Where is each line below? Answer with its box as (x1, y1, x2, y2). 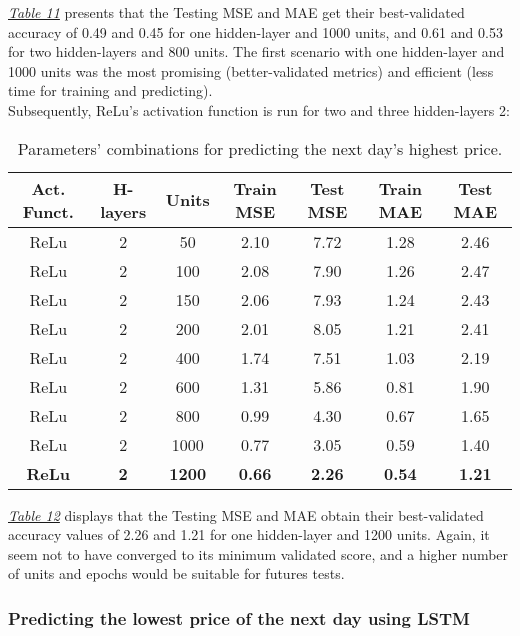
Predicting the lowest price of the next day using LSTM (8, 605, 470, 630)
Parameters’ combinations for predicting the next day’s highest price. (17, 136, 503, 160)
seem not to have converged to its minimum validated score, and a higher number (8, 543, 509, 564)
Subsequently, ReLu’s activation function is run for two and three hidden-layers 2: (8, 99, 510, 120)
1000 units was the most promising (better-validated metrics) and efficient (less (8, 60, 494, 81)
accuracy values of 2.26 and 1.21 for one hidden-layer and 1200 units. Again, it (8, 524, 490, 545)
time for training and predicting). (8, 80, 213, 101)
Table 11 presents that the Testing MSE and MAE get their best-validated (8, 2, 465, 22)
